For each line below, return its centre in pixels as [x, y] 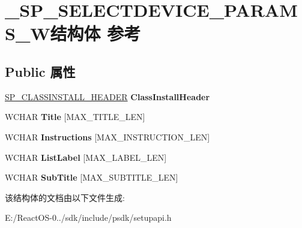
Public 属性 [40, 71]
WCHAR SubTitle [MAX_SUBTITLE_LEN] [92, 177]
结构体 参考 [95, 33]
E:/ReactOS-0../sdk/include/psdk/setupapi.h [88, 217]
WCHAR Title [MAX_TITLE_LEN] [75, 117]
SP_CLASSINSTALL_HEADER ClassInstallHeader [107, 96]
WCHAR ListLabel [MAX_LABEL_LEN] [86, 157]
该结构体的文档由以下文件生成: [65, 197]
